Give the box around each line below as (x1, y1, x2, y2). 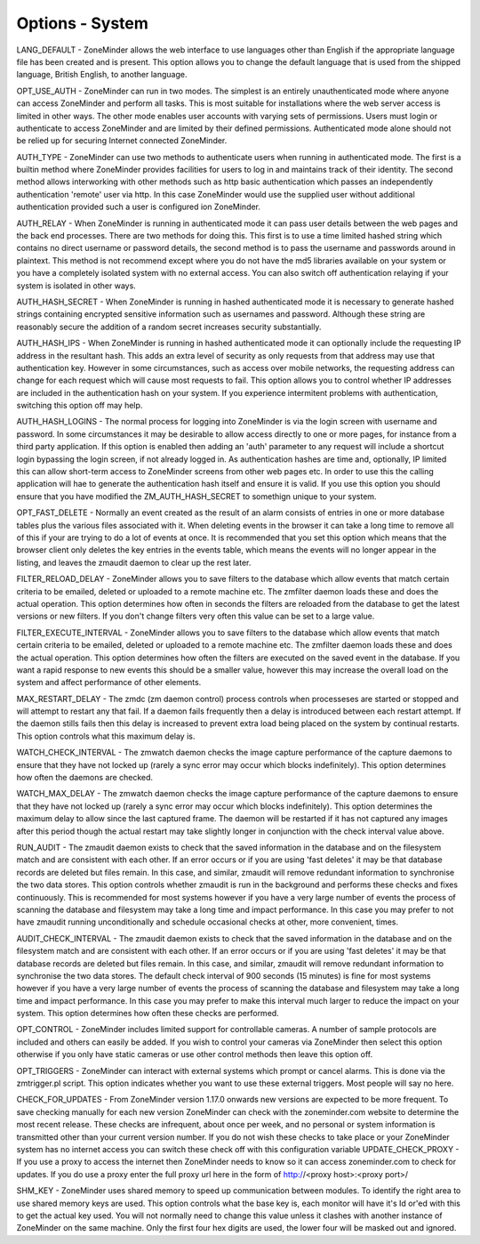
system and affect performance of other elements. (16, 677, 202, 688)
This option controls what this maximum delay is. (16, 731, 196, 741)
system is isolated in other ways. (16, 280, 137, 291)
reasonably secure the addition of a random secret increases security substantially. (16, 321, 322, 332)
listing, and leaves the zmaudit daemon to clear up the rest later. (16, 557, 252, 568)
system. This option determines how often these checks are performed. (16, 1008, 279, 1019)
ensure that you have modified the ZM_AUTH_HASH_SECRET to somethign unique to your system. (16, 490, 377, 502)
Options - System (16, 13, 148, 33)
